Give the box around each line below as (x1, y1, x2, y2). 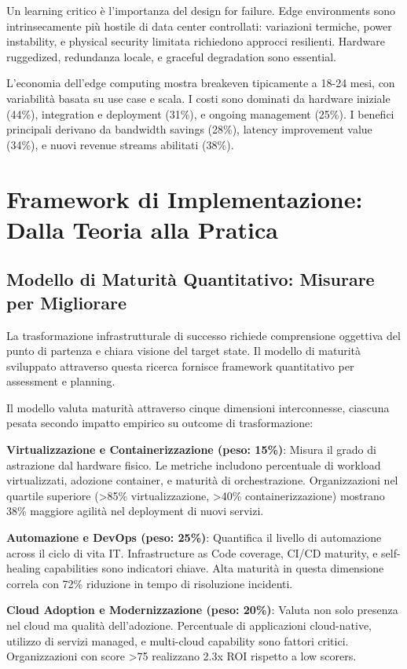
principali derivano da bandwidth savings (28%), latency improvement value (6, 121, 372, 137)
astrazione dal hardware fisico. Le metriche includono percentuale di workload (6, 456, 381, 473)
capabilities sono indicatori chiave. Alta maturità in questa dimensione (44, 560, 384, 576)
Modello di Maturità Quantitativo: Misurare (6, 267, 375, 291)
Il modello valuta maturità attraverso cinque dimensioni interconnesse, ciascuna (6, 399, 390, 415)
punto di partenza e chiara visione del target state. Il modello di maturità (6, 342, 361, 359)
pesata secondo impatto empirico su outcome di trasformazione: (6, 415, 313, 431)
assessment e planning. (6, 373, 115, 389)
